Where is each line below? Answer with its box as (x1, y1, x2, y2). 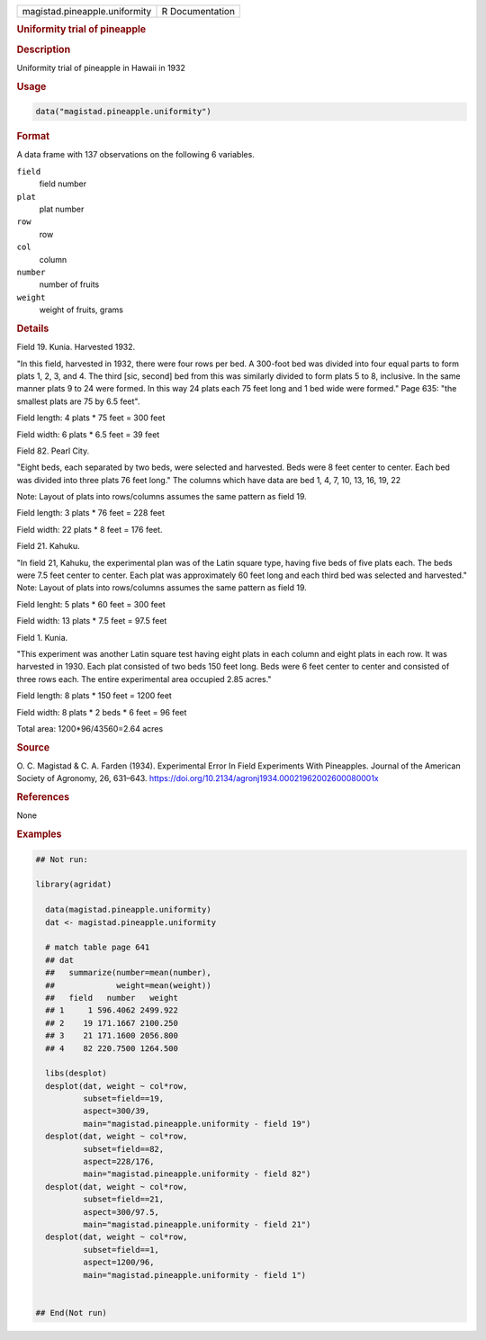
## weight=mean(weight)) (45, 980, 211, 990)
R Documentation (161, 5, 236, 17)
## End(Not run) (35, 1308, 108, 1318)
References (16, 791, 70, 804)
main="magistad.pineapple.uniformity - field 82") (82, 1169, 311, 1179)
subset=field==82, (82, 1144, 165, 1154)
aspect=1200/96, (82, 1257, 155, 1268)
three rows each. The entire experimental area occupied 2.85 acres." (16, 673, 272, 684)
